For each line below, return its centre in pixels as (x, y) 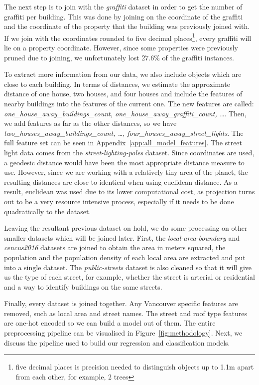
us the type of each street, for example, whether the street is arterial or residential (129, 277)
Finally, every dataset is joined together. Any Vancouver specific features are (121, 303)
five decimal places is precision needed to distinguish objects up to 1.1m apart (135, 367)
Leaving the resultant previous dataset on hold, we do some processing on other (126, 228)
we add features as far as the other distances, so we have (90, 123)
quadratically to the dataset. (48, 211)
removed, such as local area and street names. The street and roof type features (126, 313)
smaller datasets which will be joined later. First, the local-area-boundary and (122, 237)
